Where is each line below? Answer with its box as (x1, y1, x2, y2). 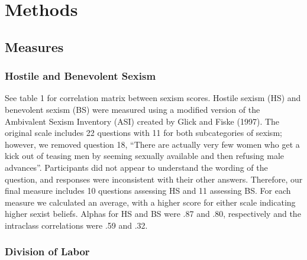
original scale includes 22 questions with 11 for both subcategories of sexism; (5, 126, 282, 139)
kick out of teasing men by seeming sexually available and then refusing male (5, 149, 285, 162)
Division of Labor (5, 244, 90, 259)
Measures (5, 37, 64, 56)
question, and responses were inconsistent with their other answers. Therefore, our (5, 173, 303, 185)
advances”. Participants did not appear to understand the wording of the (5, 161, 268, 173)
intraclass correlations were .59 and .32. (5, 219, 148, 231)
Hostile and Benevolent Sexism (5, 69, 156, 83)
